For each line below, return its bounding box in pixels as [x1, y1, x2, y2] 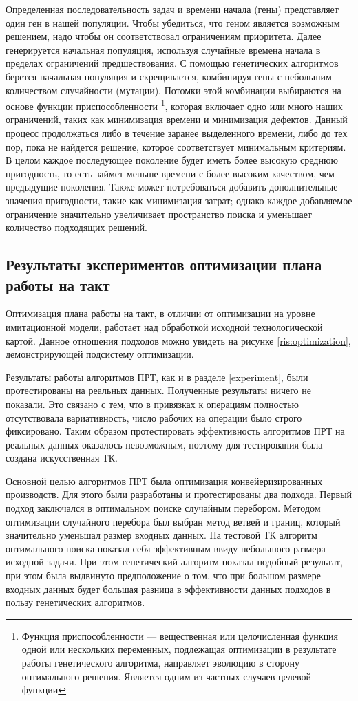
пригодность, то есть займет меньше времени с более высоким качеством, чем [6, 166, 335, 180]
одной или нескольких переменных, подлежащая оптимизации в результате [21, 642, 337, 656]
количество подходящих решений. [6, 220, 147, 235]
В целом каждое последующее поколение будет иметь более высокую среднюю [6, 153, 338, 167]
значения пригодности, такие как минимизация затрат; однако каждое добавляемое [6, 193, 352, 207]
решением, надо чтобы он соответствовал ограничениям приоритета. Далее [6, 29, 322, 43]
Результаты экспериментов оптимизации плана [6, 254, 322, 275]
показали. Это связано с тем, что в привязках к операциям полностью [6, 396, 299, 411]
